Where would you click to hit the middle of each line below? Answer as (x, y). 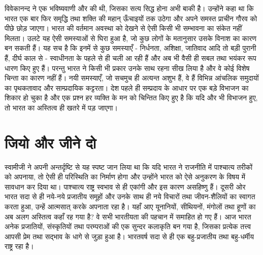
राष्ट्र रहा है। (19, 246)
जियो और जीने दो (51, 142)
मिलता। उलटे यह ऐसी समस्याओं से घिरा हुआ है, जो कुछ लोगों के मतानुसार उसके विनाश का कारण (130, 38)
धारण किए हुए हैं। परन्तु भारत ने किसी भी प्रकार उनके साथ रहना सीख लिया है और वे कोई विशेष (127, 68)
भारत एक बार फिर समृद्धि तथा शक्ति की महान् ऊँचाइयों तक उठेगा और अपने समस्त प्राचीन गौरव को (131, 18)
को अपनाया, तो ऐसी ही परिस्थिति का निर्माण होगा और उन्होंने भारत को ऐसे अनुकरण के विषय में (125, 177)
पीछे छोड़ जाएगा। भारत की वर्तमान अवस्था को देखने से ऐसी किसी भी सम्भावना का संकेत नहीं (123, 28)
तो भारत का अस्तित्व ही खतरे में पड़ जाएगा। (61, 107)
